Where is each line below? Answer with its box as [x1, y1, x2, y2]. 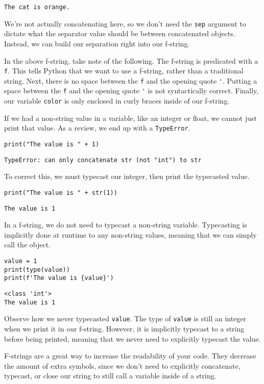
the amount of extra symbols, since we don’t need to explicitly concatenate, [4, 360, 241, 371]
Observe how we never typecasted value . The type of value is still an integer [4, 313, 247, 324]
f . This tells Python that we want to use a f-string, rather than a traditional [4, 65, 244, 76]
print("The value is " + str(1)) [4, 189, 117, 196]
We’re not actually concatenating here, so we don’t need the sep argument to [4, 18, 246, 29]
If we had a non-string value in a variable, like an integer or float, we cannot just [4, 112, 257, 123]
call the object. [4, 239, 51, 250]
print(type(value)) [4, 266, 70, 273]
